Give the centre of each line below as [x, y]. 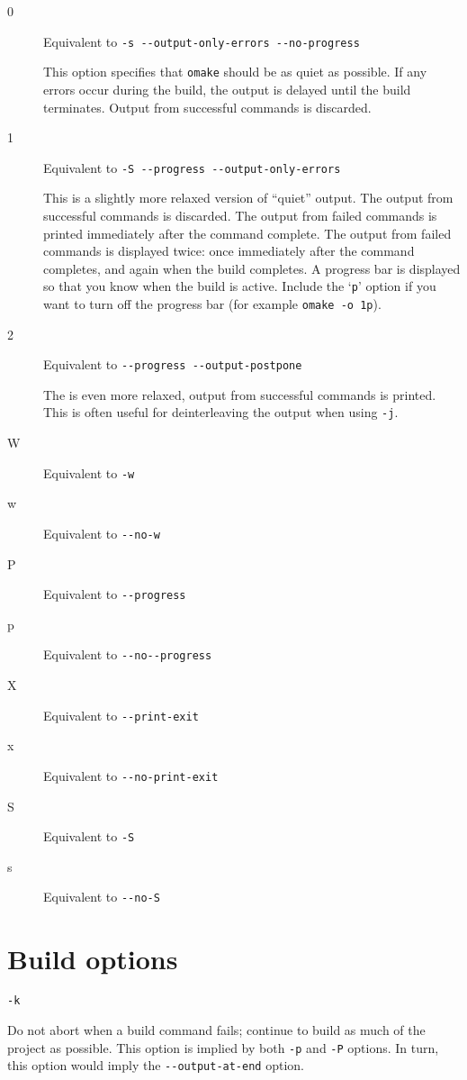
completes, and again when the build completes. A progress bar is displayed [252, 268]
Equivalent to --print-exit [121, 715]
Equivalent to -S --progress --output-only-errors [192, 167]
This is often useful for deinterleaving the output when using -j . [221, 412]
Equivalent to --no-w [102, 533]
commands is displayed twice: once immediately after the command [229, 251]
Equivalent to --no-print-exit [131, 775]
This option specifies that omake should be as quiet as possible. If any [235, 72]
